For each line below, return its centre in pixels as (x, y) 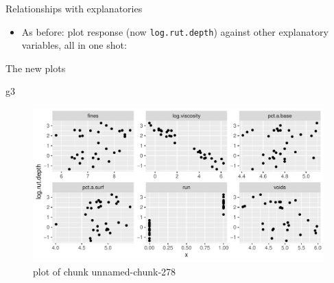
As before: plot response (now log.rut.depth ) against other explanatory (175, 31)
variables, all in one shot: (74, 45)
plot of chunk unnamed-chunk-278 (105, 271)
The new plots (36, 68)
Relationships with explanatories (74, 8)
